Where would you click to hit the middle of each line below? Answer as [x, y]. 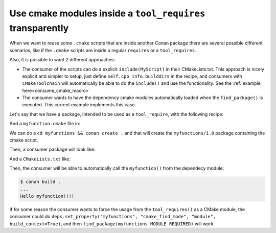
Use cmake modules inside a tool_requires [107, 13]
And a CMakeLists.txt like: [40, 159]
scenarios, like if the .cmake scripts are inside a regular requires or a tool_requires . [103, 50]
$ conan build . [41, 182]
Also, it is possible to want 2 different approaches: [62, 60]
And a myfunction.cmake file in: [45, 124]
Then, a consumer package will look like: [52, 149]
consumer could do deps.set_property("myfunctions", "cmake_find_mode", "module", [113, 217]
